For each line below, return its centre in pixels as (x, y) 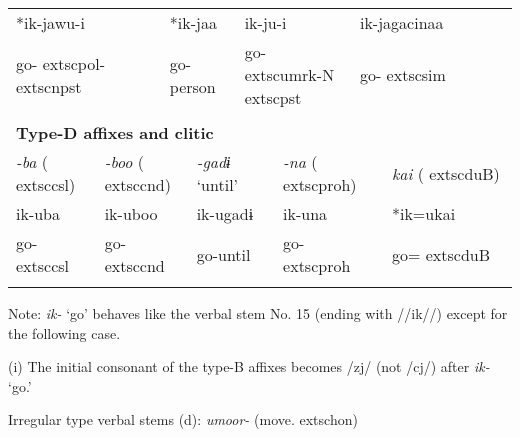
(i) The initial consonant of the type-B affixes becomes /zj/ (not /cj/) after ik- (249, 366)
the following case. (64, 332)
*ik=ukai (423, 213)
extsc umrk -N (289, 74)
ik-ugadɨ (225, 213)
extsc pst (273, 97)
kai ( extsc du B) (445, 173)
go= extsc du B (441, 254)
